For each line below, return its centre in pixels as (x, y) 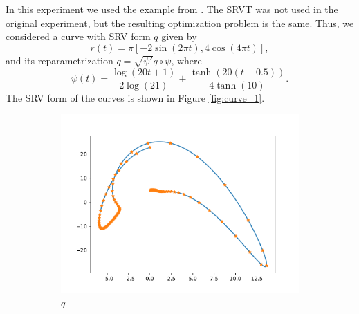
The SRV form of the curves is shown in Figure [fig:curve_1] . (135, 97)
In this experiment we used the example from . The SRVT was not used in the (172, 9)
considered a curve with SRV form (78, 36)
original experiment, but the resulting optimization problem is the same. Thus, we (180, 22)
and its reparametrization (59, 60)
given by (179, 36)
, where (186, 60)
